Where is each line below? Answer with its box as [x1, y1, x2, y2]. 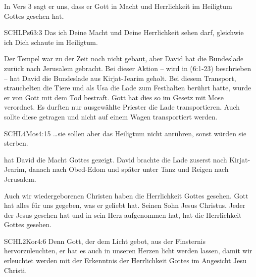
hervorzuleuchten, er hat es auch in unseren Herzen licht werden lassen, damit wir [4, 245, 253, 256]
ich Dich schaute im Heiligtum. [4, 37, 98, 47]
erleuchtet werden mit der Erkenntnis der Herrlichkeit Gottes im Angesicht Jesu [4, 255, 247, 266]
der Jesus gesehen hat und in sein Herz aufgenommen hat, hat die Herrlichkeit [4, 209, 242, 220]
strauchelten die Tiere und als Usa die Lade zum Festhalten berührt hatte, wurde [4, 82, 252, 93]
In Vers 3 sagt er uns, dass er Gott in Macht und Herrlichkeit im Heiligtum [4, 1, 232, 11]
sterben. [4, 138, 28, 148]
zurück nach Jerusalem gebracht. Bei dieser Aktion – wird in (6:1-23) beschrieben [4, 63, 251, 73]
